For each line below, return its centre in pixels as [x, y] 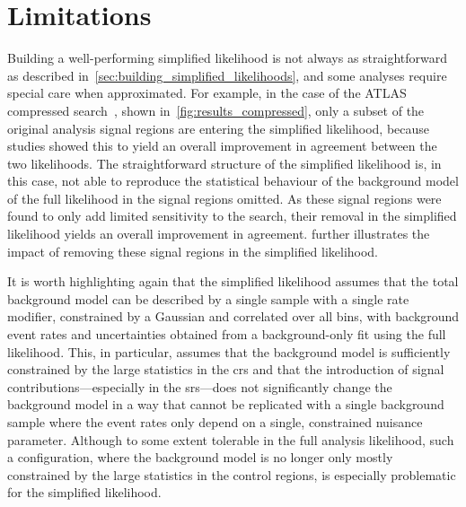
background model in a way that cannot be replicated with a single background [226, 404]
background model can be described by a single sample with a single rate [208, 298]
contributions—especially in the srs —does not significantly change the [200, 386]
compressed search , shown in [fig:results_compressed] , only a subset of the [216, 110]
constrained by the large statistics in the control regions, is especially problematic [232, 474]
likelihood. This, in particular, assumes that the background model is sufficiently [229, 351]
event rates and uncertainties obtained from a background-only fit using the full [227, 334]
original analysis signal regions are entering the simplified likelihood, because [219, 128]
